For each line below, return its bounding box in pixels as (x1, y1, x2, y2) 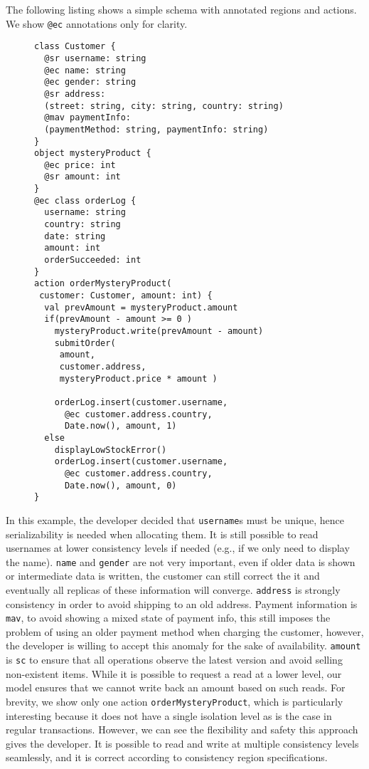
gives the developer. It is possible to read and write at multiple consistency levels (6, 736, 359, 750)
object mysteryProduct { (34, 148, 151, 159)
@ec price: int (44, 159, 116, 170)
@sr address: (44, 88, 106, 99)
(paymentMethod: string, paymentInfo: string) (44, 124, 269, 135)
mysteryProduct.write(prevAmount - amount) (54, 326, 264, 336)
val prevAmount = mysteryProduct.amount (44, 302, 238, 313)
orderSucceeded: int (44, 255, 141, 266)
